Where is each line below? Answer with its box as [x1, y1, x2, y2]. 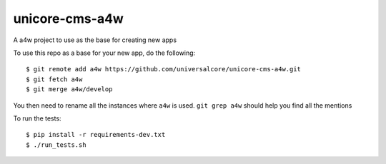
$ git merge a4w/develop [26, 86, 113, 93]
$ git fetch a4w [26, 75, 83, 83]
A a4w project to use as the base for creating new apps [13, 36, 177, 44]
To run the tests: [13, 114, 61, 123]
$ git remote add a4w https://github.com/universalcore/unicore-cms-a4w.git [26, 65, 302, 73]
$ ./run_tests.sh [26, 140, 86, 149]
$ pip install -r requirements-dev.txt [26, 130, 166, 139]
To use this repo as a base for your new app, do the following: [13, 48, 196, 57]
